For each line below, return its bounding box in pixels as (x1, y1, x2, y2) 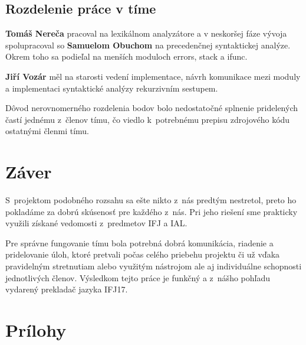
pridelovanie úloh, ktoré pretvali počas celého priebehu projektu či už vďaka (5, 248, 280, 261)
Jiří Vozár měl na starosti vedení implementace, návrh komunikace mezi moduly (5, 70, 301, 82)
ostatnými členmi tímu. (5, 125, 90, 137)
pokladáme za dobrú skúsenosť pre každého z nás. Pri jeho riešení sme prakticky (5, 205, 298, 217)
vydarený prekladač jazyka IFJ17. (5, 283, 128, 295)
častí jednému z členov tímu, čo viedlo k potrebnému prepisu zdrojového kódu (5, 113, 290, 125)
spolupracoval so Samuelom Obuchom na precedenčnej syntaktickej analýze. (5, 38, 291, 51)
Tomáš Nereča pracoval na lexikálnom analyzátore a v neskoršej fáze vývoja (5, 27, 287, 40)
